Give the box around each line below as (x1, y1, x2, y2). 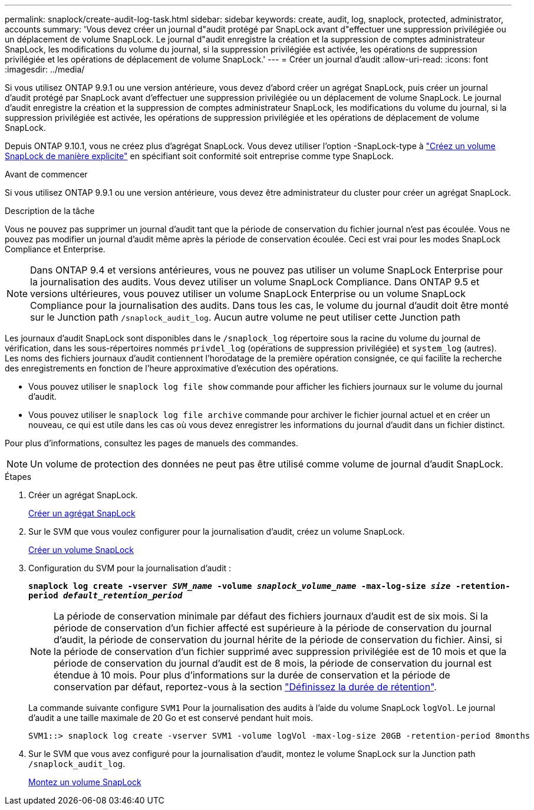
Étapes (5, 472, 32, 482)
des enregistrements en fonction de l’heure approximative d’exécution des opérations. (5, 363, 339, 373)
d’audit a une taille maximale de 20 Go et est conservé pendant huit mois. (28, 713, 314, 723)
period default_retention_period (28, 591, 183, 600)
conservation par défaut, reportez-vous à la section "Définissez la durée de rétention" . (54, 681, 437, 693)
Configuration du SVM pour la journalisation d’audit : (28, 563, 232, 573)
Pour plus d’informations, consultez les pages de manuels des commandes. (5, 438, 298, 448)
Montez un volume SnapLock (28, 777, 141, 787)
